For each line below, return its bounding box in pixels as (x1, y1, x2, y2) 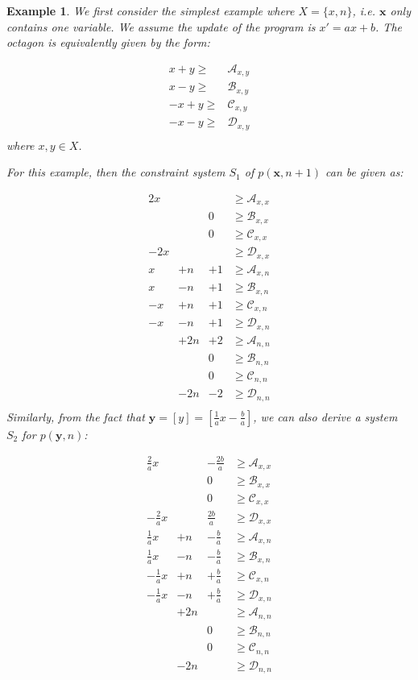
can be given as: (325, 164, 404, 180)
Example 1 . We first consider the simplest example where (6, 2, 295, 19)
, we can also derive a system (253, 408, 398, 425)
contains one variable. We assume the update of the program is (6, 18, 316, 35)
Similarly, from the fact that (6, 408, 145, 425)
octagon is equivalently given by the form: (6, 34, 210, 51)
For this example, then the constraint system (6, 164, 226, 180)
